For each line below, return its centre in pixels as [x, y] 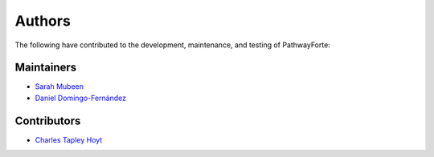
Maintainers [46, 68]
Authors [43, 21]
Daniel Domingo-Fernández [80, 98]
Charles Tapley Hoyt [69, 139]
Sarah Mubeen [59, 87]
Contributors [48, 121]
